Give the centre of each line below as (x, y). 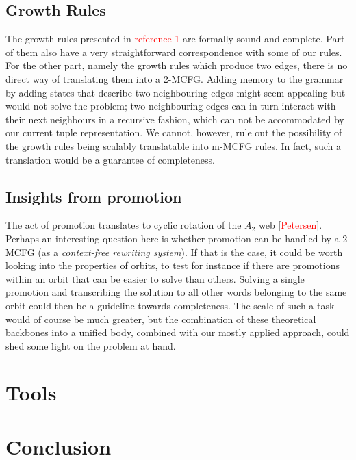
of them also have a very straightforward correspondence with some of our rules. (174, 52)
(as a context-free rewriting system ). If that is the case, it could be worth (190, 252)
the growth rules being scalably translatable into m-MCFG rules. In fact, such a (174, 145)
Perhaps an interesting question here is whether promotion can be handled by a (173, 238)
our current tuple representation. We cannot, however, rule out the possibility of (174, 132)
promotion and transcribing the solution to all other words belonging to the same (176, 292)
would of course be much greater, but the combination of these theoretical (161, 319)
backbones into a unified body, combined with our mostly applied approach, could (178, 332)
